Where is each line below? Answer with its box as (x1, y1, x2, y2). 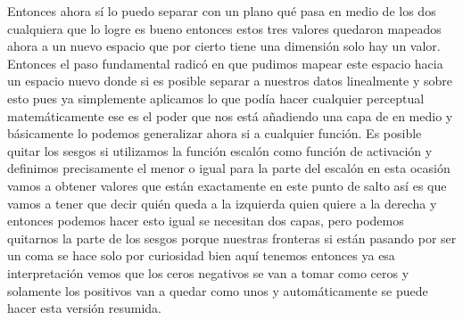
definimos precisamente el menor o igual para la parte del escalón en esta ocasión (7, 159, 451, 177)
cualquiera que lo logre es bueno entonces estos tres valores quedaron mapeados (7, 19, 442, 37)
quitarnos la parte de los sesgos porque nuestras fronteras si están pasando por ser (7, 228, 457, 247)
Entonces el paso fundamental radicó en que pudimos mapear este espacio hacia (7, 53, 443, 72)
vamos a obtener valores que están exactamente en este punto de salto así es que (7, 176, 447, 194)
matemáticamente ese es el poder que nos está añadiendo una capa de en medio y (7, 106, 453, 125)
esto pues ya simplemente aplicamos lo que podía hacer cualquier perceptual (7, 88, 425, 107)
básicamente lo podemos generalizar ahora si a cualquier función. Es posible (7, 124, 422, 143)
